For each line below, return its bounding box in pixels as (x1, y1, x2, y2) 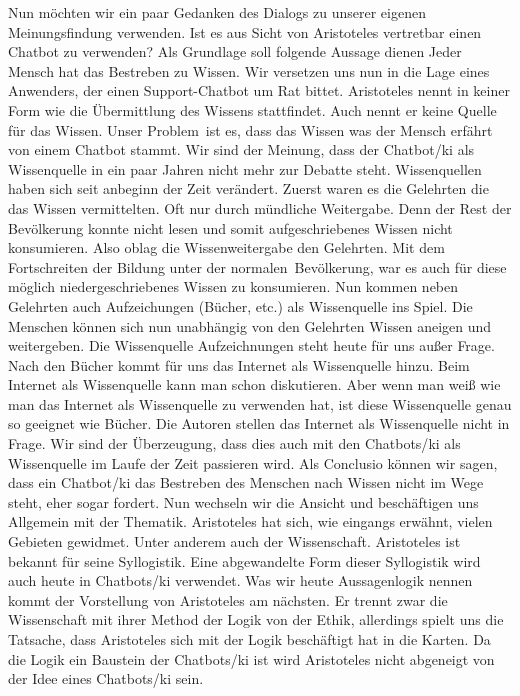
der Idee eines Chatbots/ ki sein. (8, 668, 204, 689)
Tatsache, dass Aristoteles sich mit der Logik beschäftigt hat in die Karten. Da (8, 629, 491, 649)
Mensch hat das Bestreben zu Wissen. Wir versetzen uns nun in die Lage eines (8, 60, 490, 81)
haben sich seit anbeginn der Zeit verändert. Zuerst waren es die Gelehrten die (8, 178, 489, 199)
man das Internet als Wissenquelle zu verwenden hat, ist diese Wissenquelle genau (8, 393, 512, 414)
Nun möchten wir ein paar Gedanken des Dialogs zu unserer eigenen (8, 2, 426, 22)
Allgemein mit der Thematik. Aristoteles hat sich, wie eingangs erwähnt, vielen (8, 511, 493, 532)
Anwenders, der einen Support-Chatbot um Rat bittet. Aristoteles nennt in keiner (8, 80, 510, 101)
